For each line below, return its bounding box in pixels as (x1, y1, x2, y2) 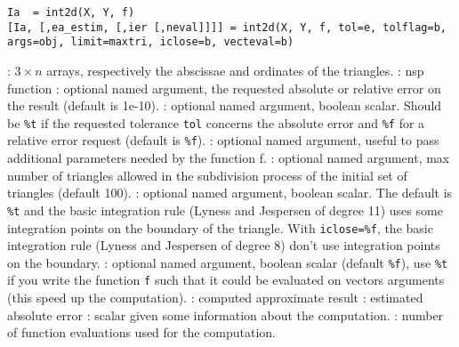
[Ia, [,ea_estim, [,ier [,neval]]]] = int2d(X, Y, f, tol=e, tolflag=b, (7, 20, 447, 34)
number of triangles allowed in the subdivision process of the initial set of (7, 165, 407, 184)
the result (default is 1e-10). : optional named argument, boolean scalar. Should (7, 96, 442, 115)
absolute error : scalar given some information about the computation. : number (7, 305, 444, 324)
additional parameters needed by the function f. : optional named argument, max (7, 149, 450, 167)
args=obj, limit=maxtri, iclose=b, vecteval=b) (7, 36, 294, 49)
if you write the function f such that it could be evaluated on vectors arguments (7, 270, 445, 289)
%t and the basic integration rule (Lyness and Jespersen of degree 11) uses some (7, 200, 443, 219)
